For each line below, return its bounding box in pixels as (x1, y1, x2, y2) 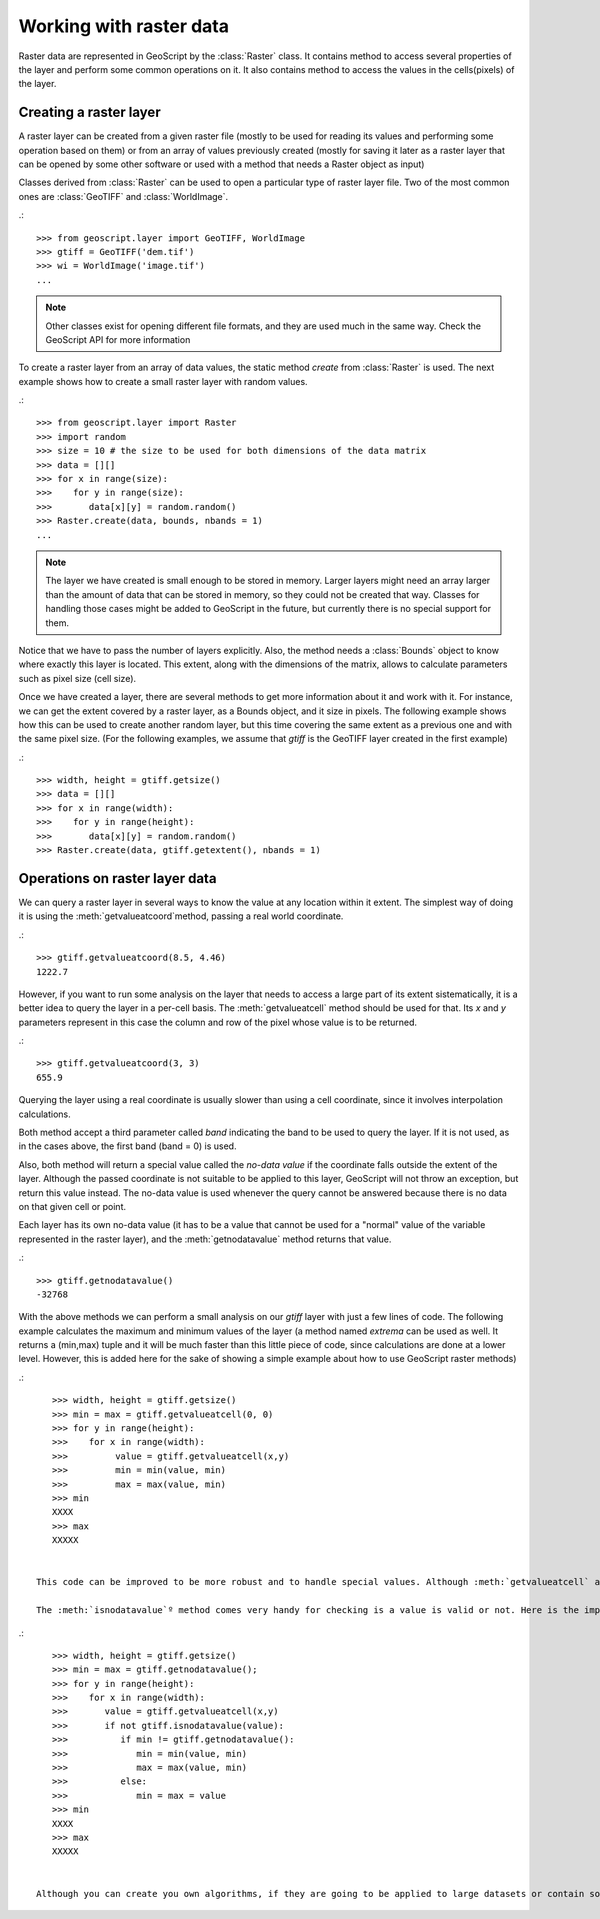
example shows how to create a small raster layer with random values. (18, 375, 309, 387)
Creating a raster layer (18, 104, 161, 121)
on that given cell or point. (18, 1200, 127, 1212)
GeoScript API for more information (45, 333, 191, 345)
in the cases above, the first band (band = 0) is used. (18, 1140, 237, 1152)
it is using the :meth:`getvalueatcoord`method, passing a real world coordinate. (18, 910, 344, 922)
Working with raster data (18, 15, 230, 37)
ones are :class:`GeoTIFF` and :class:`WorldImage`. (18, 190, 229, 202)
